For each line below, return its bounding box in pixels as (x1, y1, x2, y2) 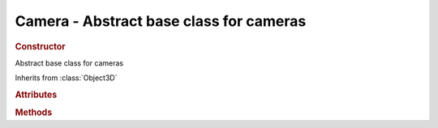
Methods (15, 107, 53, 118)
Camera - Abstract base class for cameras (15, 12, 307, 30)
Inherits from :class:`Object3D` (15, 73, 118, 83)
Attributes (15, 89, 58, 100)
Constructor (15, 41, 66, 52)
